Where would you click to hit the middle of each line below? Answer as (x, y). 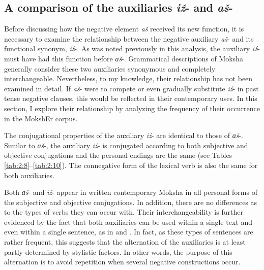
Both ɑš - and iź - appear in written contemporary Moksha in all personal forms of (131, 192)
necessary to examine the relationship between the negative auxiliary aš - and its (129, 38)
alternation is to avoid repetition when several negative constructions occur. (122, 262)
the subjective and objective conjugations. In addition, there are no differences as (131, 202)
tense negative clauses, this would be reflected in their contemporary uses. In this (131, 98)
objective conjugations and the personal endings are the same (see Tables (118, 155)
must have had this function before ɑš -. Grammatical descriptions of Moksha (124, 58)
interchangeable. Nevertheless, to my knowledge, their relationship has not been (128, 78)
